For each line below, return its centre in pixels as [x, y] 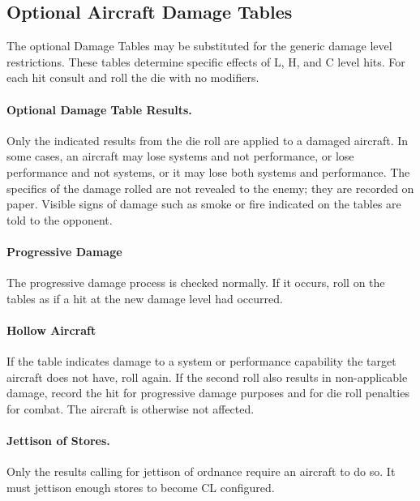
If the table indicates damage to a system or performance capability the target [201, 361]
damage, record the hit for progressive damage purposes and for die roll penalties [208, 393]
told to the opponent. [60, 219]
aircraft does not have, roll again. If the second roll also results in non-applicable [207, 377]
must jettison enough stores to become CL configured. [141, 487]
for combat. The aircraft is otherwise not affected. [131, 408]
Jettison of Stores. [58, 441]
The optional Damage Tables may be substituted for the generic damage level [199, 46]
